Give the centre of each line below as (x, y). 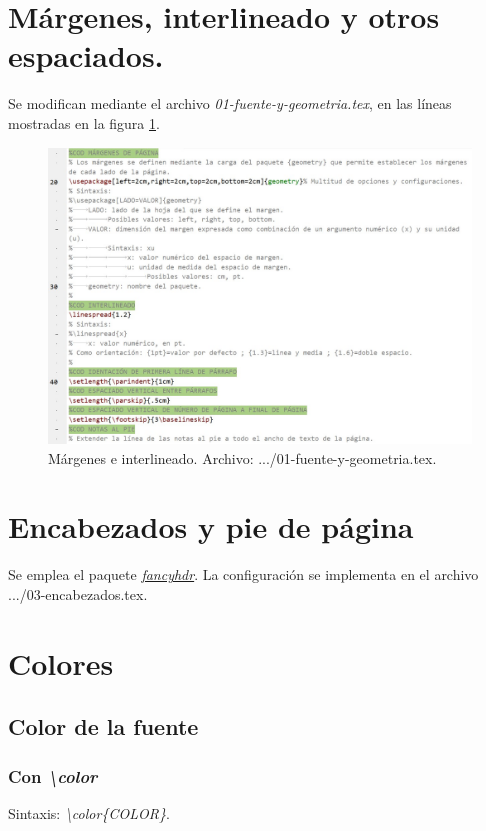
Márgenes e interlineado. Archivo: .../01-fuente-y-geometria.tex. (242, 457)
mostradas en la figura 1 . (84, 122)
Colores (61, 662)
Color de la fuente (103, 726)
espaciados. (86, 55)
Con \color (53, 775)
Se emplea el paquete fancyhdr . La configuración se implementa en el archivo (243, 574)
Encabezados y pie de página (211, 526)
